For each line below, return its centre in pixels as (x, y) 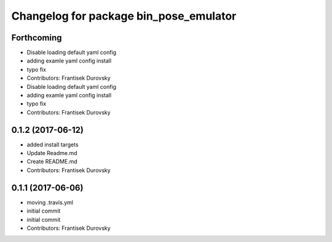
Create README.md (52, 162)
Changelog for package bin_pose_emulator (124, 16)
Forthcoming (37, 38)
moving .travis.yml (50, 202)
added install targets (53, 145)
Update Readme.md (52, 153)
